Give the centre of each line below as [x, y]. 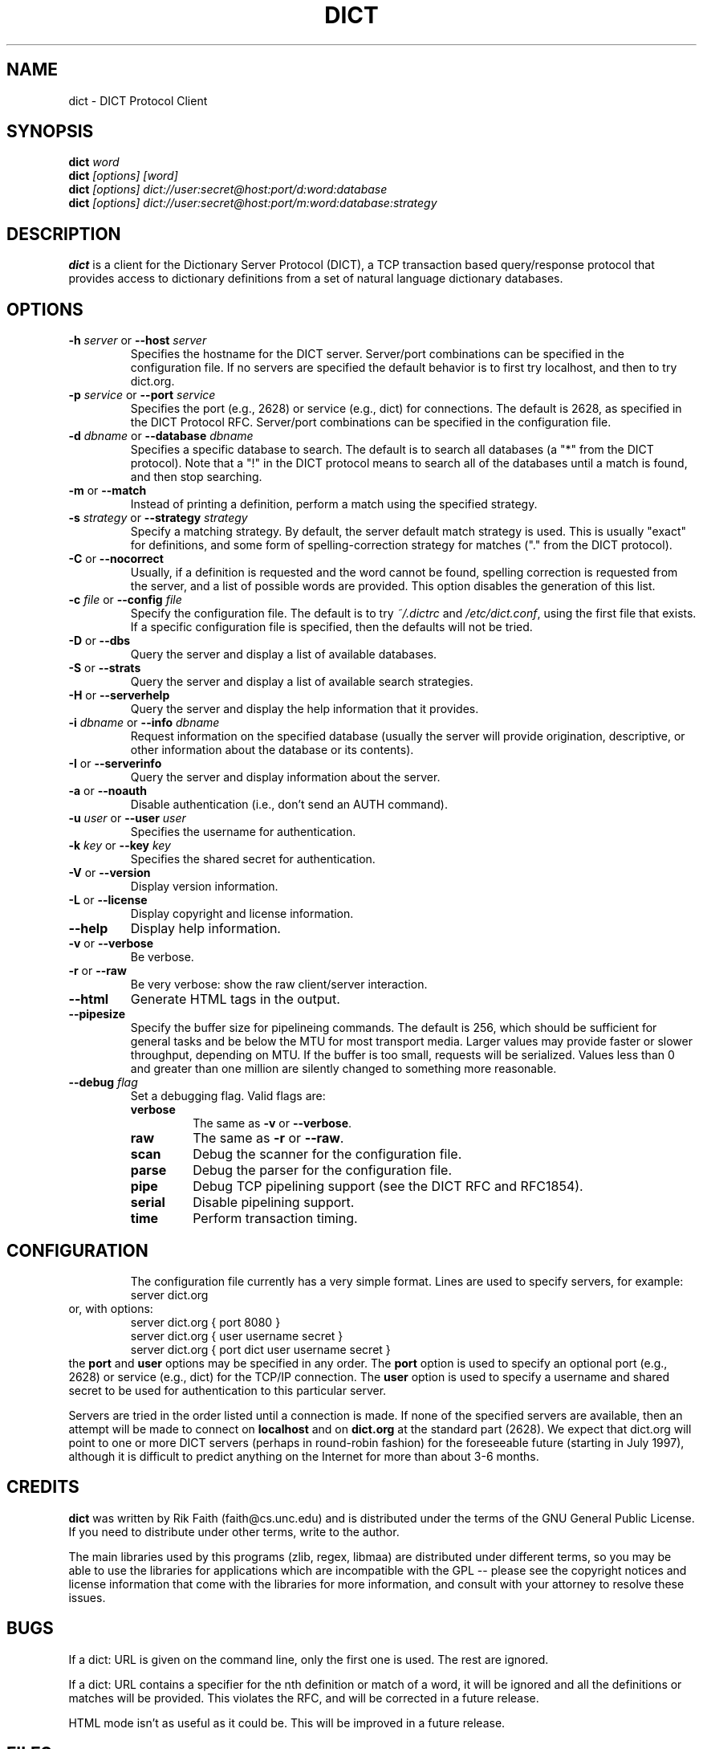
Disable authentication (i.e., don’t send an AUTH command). [289, 805]
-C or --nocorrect [116, 559]
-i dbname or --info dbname [144, 723]
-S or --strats [105, 668]
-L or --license [108, 900]
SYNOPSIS [50, 132]
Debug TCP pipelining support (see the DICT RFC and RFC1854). [388, 1186]
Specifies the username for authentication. [243, 832]
